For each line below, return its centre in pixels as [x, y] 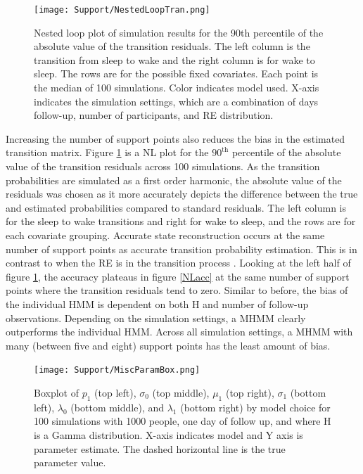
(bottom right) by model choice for [255, 407]
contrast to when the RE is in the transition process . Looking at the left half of [178, 263]
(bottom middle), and [117, 407]
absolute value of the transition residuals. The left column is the [172, 46]
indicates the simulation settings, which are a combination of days [176, 101]
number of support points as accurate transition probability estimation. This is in [181, 249]
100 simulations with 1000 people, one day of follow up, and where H [183, 421]
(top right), [250, 392]
